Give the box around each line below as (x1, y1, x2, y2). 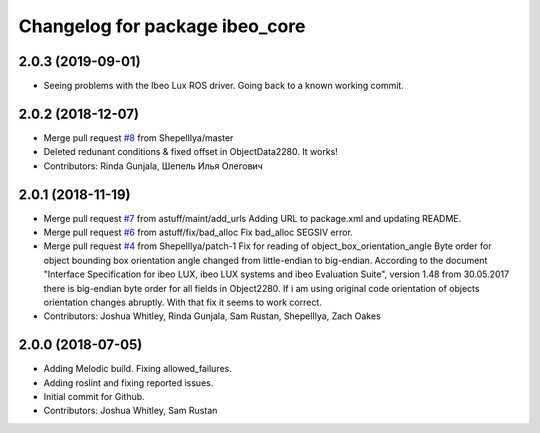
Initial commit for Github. (43, 391, 145, 403)
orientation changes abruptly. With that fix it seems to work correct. (43, 296, 322, 308)
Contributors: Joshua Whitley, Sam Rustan (43, 405, 218, 417)
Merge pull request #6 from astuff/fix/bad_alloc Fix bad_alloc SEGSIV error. (43, 226, 354, 239)
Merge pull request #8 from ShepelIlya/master (43, 131, 234, 144)
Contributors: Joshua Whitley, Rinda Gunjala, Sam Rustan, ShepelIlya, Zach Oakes (43, 310, 382, 322)
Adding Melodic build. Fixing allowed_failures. (43, 363, 232, 375)
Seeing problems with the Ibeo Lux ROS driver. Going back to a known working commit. (43, 80, 404, 92)
